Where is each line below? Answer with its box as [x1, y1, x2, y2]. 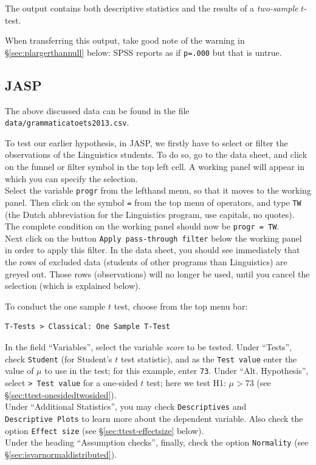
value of [5, 364, 34, 377]
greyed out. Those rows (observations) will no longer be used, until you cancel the [5, 267, 310, 280]
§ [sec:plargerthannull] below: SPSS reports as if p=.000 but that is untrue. [5, 46, 282, 58]
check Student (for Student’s [5, 352, 112, 365]
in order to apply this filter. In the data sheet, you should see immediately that [5, 243, 300, 256]
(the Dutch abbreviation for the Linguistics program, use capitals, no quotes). [5, 208, 295, 220]
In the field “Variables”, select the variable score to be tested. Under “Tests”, [5, 341, 292, 353]
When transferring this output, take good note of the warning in [5, 34, 245, 47]
